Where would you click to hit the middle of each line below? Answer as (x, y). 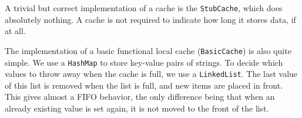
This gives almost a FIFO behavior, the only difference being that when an (140, 97)
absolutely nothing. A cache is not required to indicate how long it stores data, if (150, 19)
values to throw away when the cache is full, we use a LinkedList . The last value (151, 74)
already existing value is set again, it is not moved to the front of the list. (137, 108)
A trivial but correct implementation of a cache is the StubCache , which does (144, 8)
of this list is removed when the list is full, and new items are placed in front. (144, 85)
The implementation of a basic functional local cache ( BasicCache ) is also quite (148, 50)
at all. (15, 31)
